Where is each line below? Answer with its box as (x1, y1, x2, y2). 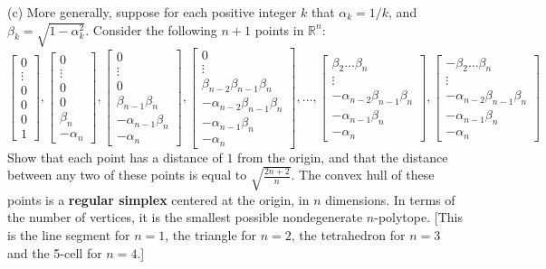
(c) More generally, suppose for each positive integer (7, 3, 297, 21)
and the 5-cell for (7, 243, 102, 262)
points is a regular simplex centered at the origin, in (7, 190, 310, 209)
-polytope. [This (374, 208, 463, 227)
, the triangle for (165, 225, 257, 244)
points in (254, 20, 304, 39)
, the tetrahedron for (291, 225, 406, 244)
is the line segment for (7, 225, 130, 244)
